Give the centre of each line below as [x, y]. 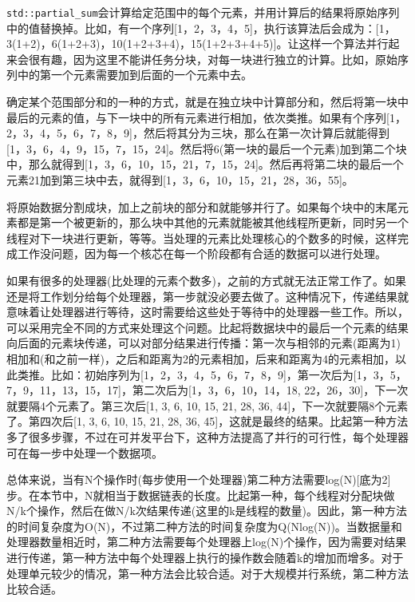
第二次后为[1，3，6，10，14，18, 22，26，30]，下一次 [270, 390]
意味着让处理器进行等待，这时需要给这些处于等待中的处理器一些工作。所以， [207, 312]
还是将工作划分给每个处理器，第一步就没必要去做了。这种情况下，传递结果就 [207, 296]
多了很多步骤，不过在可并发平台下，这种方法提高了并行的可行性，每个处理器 [207, 436]
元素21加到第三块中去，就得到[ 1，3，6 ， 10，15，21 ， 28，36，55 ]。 [180, 180]
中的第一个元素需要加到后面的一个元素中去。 [134, 75]
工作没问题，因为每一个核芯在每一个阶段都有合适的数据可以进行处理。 [202, 253]
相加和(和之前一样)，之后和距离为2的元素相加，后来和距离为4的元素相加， [201, 358]
